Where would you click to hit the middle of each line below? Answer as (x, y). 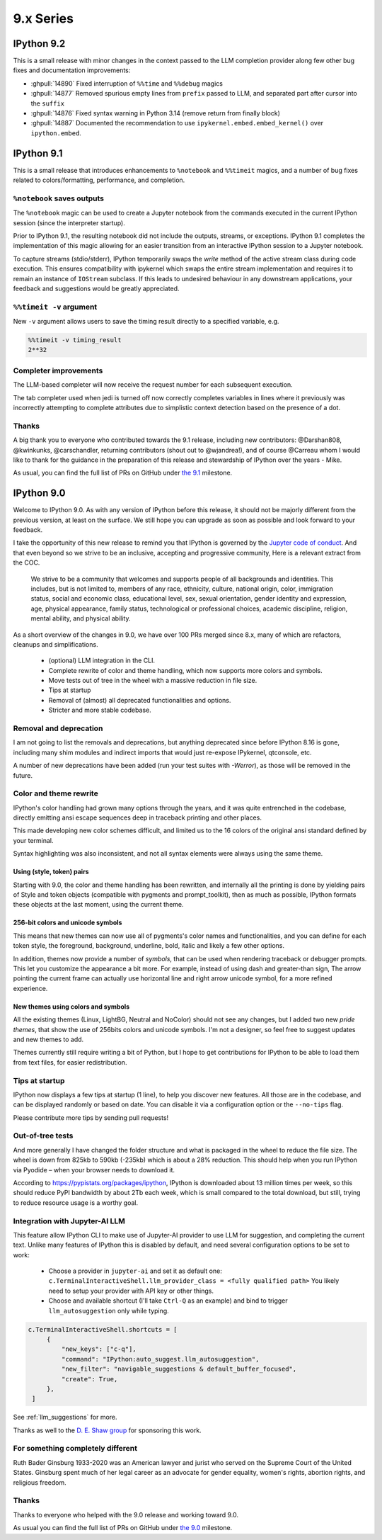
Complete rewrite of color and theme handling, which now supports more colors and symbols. (185, 670)
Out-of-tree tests (43, 1136)
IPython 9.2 (39, 44)
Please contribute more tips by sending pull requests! (91, 1117)
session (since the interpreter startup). (69, 222)
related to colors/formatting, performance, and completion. (99, 180)
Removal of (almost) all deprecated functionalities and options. (140, 700)
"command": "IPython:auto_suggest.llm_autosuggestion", (160, 1359)
